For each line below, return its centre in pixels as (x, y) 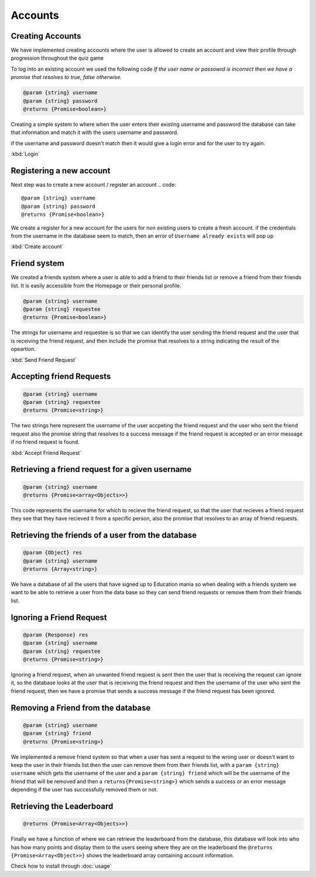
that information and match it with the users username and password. (95, 132)
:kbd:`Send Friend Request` (44, 359)
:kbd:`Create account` (37, 246)
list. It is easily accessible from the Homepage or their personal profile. (96, 285)
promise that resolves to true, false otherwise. (66, 77)
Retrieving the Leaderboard (62, 806)
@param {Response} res (56, 635)
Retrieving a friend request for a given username (101, 469)
